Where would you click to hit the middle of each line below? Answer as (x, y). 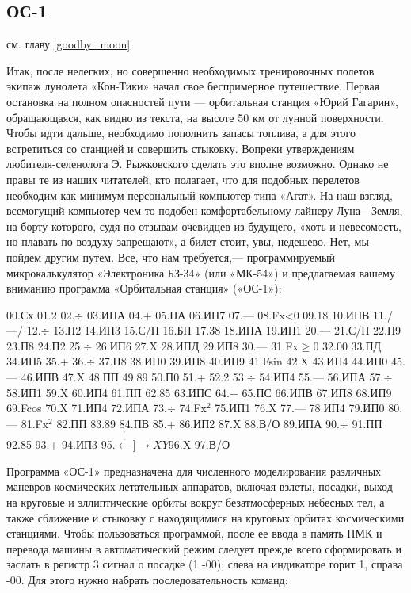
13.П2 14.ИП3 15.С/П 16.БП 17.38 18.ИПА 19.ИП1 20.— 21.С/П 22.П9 (227, 330)
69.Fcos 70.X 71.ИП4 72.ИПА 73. (87, 408)
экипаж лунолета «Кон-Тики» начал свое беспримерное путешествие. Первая (193, 86)
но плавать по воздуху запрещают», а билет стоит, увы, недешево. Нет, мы (188, 241)
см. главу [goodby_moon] (68, 44)
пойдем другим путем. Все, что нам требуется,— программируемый (171, 256)
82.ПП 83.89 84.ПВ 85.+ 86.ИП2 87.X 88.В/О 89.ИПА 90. (198, 423)
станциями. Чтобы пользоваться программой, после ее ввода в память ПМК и (194, 533)
